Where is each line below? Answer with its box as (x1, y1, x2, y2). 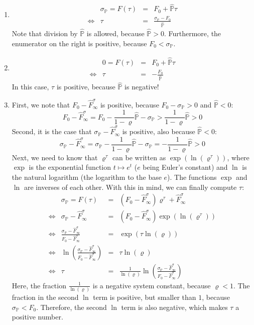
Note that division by (12, 28, 78, 39)
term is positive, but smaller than (93, 292, 196, 302)
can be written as (112, 152, 166, 162)
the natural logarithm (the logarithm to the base (12, 171, 162, 182)
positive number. (12, 311, 63, 322)
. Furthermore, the (164, 28, 221, 39)
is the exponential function (29, 162, 111, 172)
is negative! (124, 81, 159, 92)
